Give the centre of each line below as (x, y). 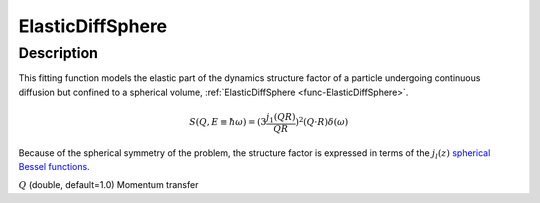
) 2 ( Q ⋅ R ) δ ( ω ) (322, 121)
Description (58, 53)
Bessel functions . (54, 166)
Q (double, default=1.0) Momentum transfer (108, 185)
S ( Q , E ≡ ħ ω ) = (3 (227, 122)
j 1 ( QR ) (280, 118)
